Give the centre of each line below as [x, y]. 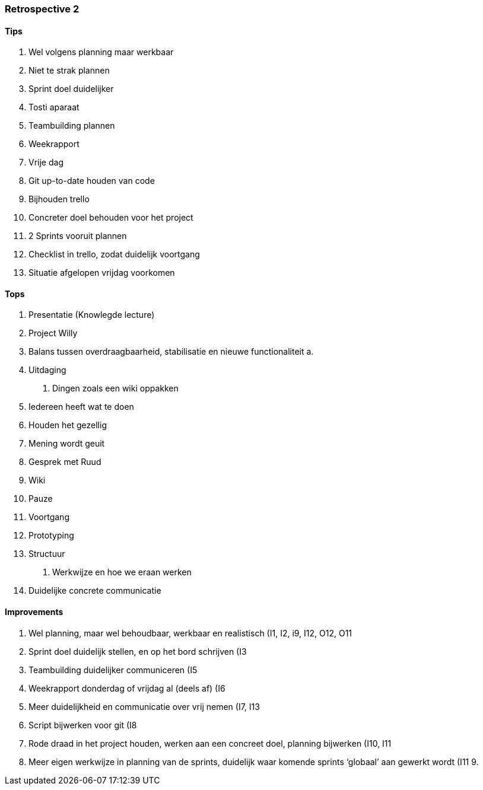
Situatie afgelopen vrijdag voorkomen [102, 273]
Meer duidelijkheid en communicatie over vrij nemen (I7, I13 [144, 706]
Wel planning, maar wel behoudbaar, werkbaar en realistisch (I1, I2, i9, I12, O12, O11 [190, 633]
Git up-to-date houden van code [92, 181]
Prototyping [51, 536]
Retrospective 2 [42, 9]
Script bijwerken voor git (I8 [83, 725]
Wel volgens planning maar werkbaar [101, 52]
